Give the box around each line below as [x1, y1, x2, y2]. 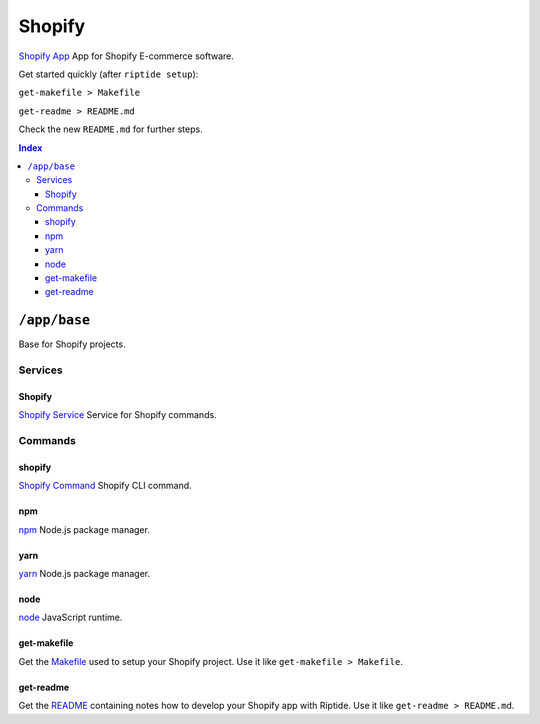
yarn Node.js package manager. [18, 568, 151, 579]
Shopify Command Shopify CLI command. [18, 480, 192, 492]
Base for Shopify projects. [18, 338, 126, 350]
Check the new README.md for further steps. [18, 123, 204, 135]
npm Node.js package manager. [18, 523, 150, 535]
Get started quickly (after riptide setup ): [18, 68, 199, 80]
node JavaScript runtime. [18, 611, 123, 624]
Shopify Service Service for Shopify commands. [18, 409, 217, 421]
